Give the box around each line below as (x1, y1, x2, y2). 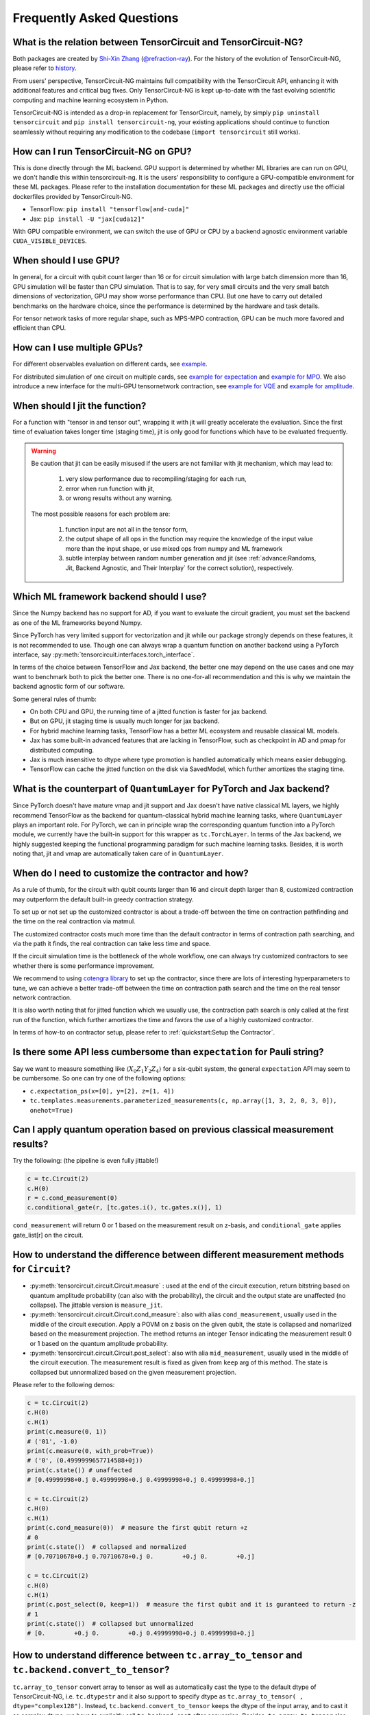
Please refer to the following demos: (12, 1381, 115, 1389)
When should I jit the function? (12, 400, 147, 412)
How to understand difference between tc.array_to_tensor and (12, 1649, 303, 1661)
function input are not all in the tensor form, (65, 525, 188, 534)
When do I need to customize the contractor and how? (12, 868, 249, 879)
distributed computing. (29, 746, 95, 754)
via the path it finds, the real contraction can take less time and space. (12, 940, 212, 948)
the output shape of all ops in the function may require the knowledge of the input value (65, 535, 313, 543)
